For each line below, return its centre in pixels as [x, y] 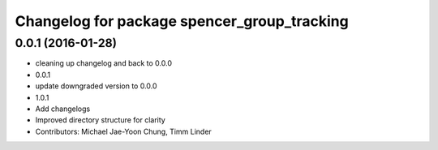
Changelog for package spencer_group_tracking [182, 21]
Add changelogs [63, 109]
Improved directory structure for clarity [100, 120]
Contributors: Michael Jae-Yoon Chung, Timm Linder [124, 131]
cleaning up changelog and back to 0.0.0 [104, 63]
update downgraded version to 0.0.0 [96, 86]
